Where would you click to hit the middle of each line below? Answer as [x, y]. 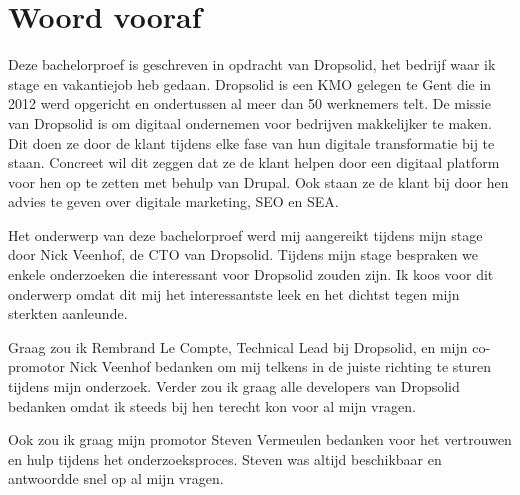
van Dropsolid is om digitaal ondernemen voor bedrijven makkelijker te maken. [250, 122]
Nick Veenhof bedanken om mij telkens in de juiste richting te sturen [280, 366]
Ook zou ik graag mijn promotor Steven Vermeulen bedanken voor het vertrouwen [260, 439]
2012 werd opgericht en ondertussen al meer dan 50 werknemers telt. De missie [249, 103]
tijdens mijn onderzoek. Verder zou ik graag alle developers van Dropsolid [234, 386]
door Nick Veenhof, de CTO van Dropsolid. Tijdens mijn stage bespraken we [243, 254]
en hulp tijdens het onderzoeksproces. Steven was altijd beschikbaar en [225, 458]
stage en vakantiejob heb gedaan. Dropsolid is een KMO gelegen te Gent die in [250, 83]
